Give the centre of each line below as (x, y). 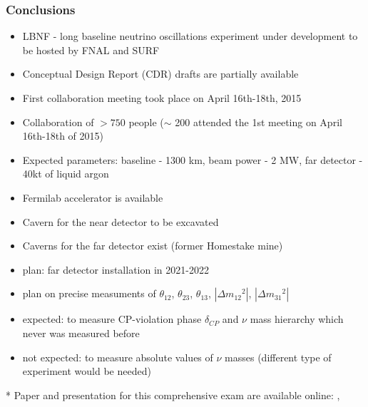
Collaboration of (58, 122)
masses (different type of (278, 357)
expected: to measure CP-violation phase (112, 319)
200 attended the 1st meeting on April (259, 122)
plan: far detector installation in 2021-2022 (116, 269)
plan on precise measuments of (89, 293)
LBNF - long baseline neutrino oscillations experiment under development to (190, 36)
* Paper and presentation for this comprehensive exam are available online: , (173, 395)
